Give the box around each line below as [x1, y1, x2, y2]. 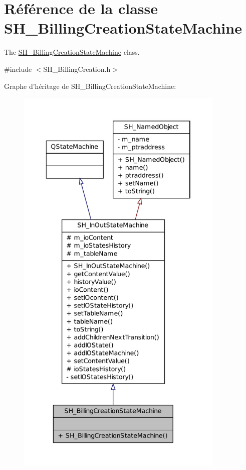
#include [4, 63, 32, 74]
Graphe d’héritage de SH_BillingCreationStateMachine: [4, 80, 176, 91]
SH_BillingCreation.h [43, 63, 111, 74]
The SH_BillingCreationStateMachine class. [4, 47, 140, 57]
